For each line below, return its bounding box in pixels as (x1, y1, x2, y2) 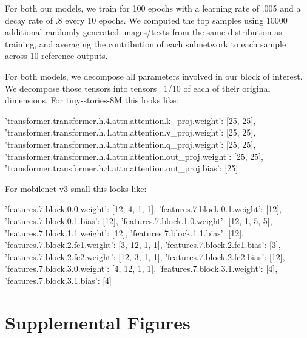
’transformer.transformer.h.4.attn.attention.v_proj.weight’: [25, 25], (5, 126, 256, 139)
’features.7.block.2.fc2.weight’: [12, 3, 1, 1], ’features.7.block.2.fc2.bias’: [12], (5, 250, 285, 263)
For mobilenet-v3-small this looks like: (5, 182, 147, 195)
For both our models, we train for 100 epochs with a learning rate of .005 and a (5, 2, 301, 14)
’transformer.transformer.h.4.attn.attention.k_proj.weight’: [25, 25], (5, 114, 256, 126)
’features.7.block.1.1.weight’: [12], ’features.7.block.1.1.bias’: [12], (5, 226, 244, 239)
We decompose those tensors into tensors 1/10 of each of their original (5, 81, 271, 94)
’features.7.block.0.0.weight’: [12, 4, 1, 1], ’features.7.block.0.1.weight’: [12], (5, 202, 282, 215)
